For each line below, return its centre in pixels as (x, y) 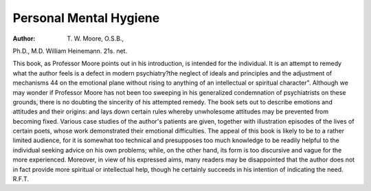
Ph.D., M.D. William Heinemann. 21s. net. (70, 51)
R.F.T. (21, 179)
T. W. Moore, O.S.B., (95, 38)
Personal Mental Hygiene (86, 18)
